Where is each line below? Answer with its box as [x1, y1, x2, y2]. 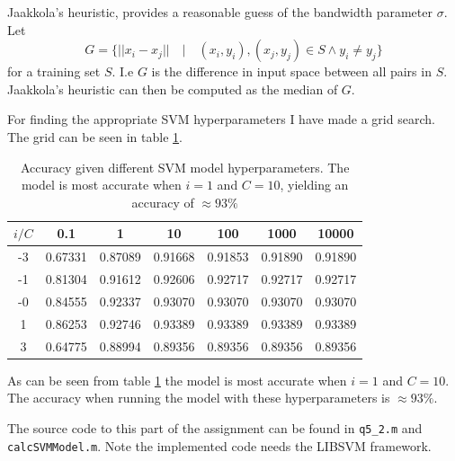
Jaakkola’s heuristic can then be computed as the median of [7, 79, 338, 98]
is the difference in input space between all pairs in [151, 62, 432, 81]
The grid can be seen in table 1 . [7, 127, 183, 146]
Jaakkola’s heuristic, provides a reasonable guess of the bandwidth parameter [7, 3, 433, 21]
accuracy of [131, 192, 194, 211]
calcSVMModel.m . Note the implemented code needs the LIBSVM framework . [7, 436, 432, 455]
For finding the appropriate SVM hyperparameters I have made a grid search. [7, 110, 435, 129]
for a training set [7, 62, 101, 81]
